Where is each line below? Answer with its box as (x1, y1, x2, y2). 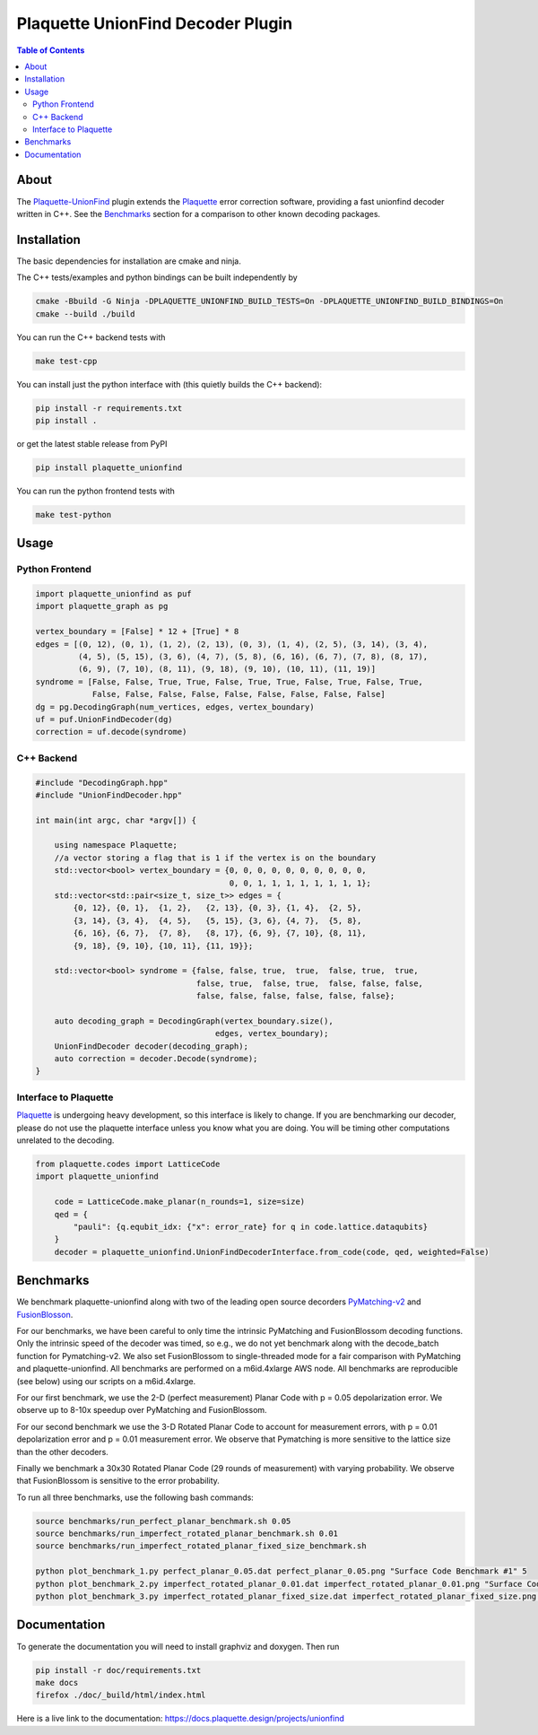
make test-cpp (35, 355, 98, 366)
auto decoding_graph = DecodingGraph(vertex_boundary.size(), (54, 1016, 334, 1026)
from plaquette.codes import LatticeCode (35, 1158, 221, 1169)
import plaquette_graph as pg (35, 601, 169, 612)
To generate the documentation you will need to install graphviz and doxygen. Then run (16, 1641, 340, 1652)
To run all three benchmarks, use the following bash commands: (16, 1492, 255, 1503)
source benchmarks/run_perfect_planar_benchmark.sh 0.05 (35, 1516, 291, 1526)
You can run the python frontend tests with (16, 485, 175, 496)
